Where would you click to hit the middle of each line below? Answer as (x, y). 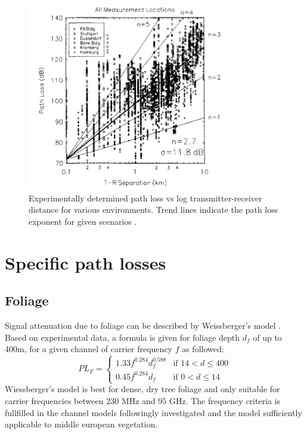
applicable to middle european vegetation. (81, 424)
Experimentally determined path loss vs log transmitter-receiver (145, 198)
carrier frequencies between (54, 401)
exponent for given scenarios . (83, 221)
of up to (267, 337)
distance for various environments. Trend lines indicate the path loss (153, 210)
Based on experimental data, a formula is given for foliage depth (123, 337)
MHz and (138, 401)
